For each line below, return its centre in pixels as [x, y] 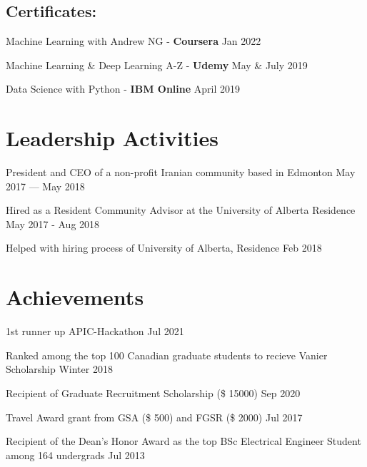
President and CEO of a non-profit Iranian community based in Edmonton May [181, 172]
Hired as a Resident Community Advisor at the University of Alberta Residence [181, 210]
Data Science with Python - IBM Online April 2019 [123, 89]
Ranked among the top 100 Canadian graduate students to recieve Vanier [167, 355]
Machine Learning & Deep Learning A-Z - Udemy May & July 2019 [157, 65]
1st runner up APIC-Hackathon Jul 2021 [95, 331]
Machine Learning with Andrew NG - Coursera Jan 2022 [134, 41]
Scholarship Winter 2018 [59, 369]
